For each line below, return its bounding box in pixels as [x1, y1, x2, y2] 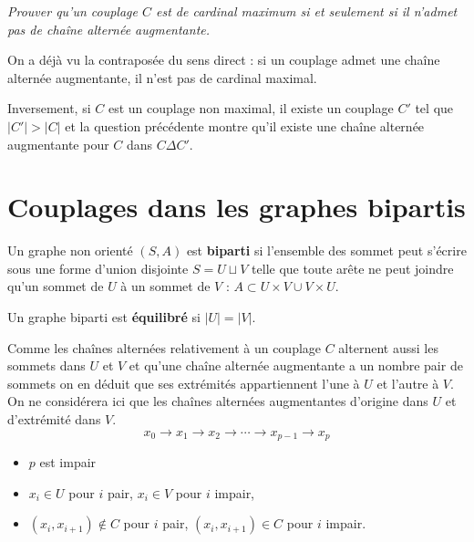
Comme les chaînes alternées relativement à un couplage [7, 338, 322, 357]
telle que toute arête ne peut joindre [252, 258, 454, 277]
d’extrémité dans [7, 410, 101, 429]
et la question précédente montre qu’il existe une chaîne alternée [65, 116, 425, 135]
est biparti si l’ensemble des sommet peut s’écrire [186, 241, 467, 260]
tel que [415, 99, 454, 118]
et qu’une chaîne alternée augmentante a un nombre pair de [129, 356, 463, 375]
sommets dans [7, 356, 86, 375]
